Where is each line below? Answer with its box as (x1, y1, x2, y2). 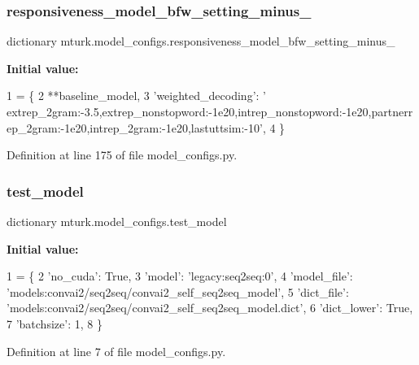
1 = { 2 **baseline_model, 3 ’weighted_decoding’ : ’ (7, 87, 266, 104)
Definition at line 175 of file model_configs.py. (7, 146, 238, 163)
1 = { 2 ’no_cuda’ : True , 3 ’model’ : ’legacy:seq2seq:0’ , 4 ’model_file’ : (7, 267, 353, 285)
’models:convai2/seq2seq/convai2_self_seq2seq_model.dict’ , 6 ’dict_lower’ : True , (7, 299, 413, 316)
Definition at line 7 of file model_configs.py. (7, 342, 226, 359)
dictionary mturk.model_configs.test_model (7, 213, 227, 229)
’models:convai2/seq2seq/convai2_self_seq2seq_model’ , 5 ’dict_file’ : (7, 283, 349, 300)
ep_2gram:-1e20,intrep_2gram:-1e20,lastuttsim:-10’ (7, 119, 263, 136)
